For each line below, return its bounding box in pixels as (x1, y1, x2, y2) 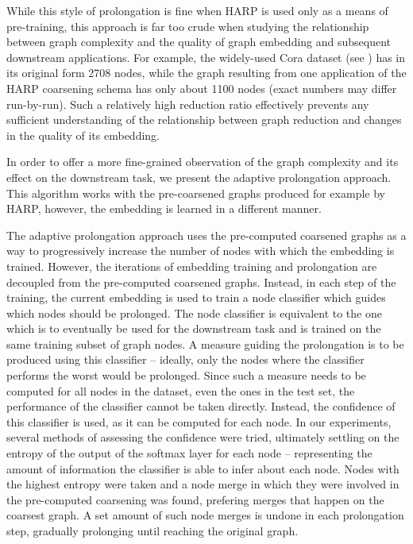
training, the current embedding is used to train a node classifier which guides (6, 289, 386, 306)
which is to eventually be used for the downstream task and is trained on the (6, 320, 381, 337)
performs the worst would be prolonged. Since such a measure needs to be (6, 367, 366, 384)
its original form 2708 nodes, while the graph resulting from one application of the (6, 64, 407, 81)
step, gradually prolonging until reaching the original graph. (6, 523, 299, 538)
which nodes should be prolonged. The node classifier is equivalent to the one (6, 304, 382, 321)
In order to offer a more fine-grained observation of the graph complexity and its (6, 153, 399, 170)
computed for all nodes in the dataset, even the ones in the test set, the (6, 382, 355, 399)
